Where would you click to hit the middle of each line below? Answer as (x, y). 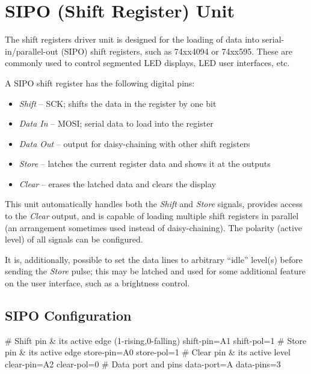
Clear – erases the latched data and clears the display (117, 183)
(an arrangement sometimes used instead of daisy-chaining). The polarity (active (153, 227)
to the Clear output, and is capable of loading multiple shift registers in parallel (152, 216)
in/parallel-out (32, 51)
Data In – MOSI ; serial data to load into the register (116, 123)
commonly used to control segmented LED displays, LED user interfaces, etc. (147, 63)
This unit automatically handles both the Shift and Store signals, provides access (154, 204)
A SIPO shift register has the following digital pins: (100, 83)
